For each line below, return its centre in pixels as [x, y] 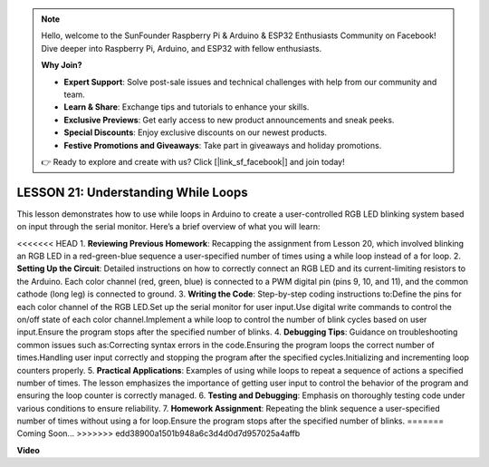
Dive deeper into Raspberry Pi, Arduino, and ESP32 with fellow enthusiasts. [182, 48]
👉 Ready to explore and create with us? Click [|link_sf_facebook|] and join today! [193, 161]
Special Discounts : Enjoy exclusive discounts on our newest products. [196, 132]
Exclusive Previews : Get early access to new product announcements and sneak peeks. [229, 120]
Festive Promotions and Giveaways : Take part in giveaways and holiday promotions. [223, 145]
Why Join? [62, 65]
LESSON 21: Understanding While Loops [132, 192]
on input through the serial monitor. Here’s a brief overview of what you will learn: [168, 227]
